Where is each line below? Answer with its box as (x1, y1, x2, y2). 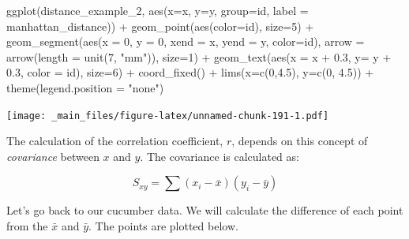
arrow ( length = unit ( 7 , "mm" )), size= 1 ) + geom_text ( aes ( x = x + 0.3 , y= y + (6, 48, 392, 65)
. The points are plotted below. (88, 218, 238, 233)
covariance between (6, 148, 99, 164)
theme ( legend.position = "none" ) (6, 79, 164, 95)
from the (6, 218, 48, 233)
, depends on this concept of (231, 133, 368, 149)
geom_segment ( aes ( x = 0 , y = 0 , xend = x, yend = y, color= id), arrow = (6, 33, 365, 50)
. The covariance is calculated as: (140, 148, 299, 164)
